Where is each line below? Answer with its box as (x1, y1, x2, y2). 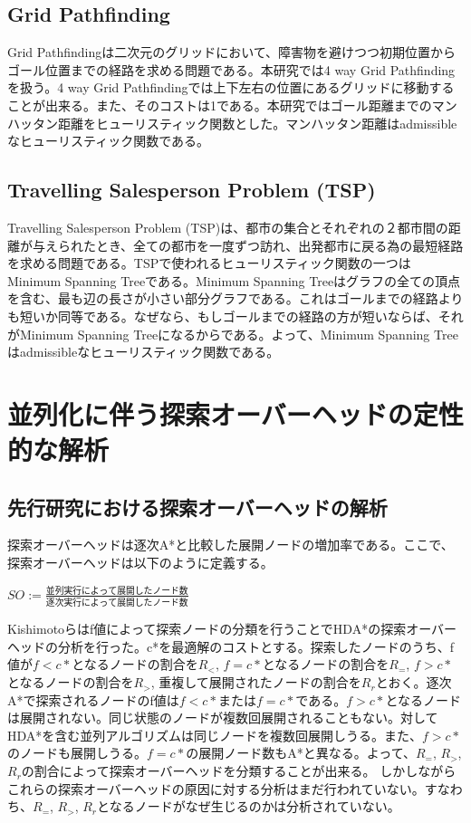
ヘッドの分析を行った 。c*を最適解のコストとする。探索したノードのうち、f (7, 636, 455, 656)
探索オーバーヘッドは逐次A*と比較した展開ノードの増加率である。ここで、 (7, 535, 454, 554)
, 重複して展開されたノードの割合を (150, 673, 361, 692)
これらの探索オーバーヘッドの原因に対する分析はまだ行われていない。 (7, 779, 425, 798)
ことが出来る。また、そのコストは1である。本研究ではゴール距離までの (7, 95, 432, 114)
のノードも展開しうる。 (7, 743, 147, 762)
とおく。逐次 (375, 673, 452, 692)
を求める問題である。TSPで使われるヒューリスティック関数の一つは (7, 254, 411, 273)
